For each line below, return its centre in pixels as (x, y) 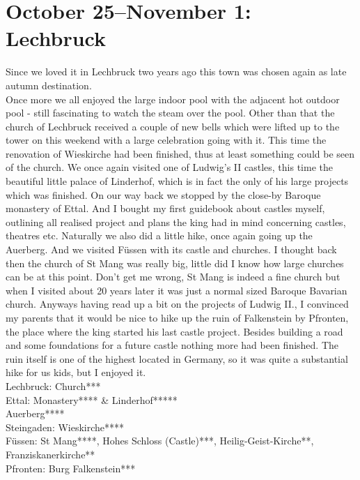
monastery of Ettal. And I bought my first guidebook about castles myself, (165, 208)
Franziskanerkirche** (50, 454)
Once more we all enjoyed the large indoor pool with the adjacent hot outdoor (173, 99)
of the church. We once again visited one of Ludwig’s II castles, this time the (169, 167)
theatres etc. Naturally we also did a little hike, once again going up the (159, 235)
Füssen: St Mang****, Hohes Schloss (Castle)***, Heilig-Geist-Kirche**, (160, 441)
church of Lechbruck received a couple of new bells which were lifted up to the (173, 126)
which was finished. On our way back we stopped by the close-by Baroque (163, 194)
